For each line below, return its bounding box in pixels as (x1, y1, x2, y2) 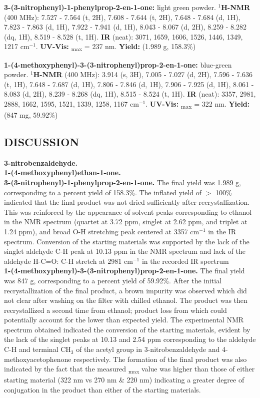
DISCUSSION (4, 134, 79, 149)
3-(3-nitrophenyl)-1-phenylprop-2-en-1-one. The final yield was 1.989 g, (4, 177, 241, 187)
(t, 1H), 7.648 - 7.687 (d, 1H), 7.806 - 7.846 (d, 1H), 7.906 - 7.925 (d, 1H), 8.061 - (4, 79, 254, 89)
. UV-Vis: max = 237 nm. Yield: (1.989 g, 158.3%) (35, 41, 196, 53)
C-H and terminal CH (4, 344, 71, 354)
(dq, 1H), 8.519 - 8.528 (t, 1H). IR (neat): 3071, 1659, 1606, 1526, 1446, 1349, (4, 31, 243, 42)
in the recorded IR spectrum (141, 255, 229, 266)
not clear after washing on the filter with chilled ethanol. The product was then (4, 295, 247, 305)
